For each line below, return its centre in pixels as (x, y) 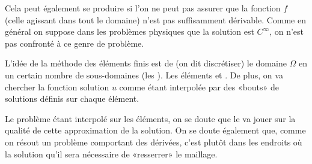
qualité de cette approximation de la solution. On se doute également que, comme (155, 130)
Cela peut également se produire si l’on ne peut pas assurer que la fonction (143, 8)
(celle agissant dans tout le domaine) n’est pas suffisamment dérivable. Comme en (156, 19)
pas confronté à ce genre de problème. (75, 43)
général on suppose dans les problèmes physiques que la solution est (130, 31)
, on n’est (287, 31)
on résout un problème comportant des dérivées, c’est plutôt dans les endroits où (154, 142)
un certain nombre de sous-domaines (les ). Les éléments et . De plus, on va (144, 75)
